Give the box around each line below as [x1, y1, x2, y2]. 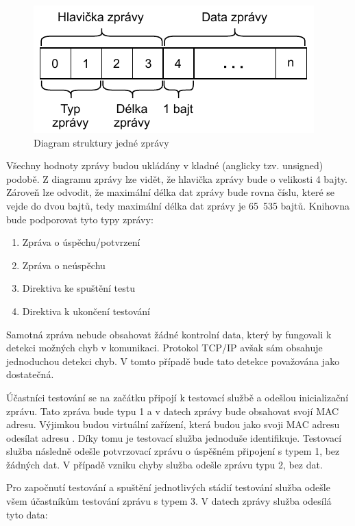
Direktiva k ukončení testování [22, 303, 150, 318]
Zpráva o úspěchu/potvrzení [22, 235, 140, 249]
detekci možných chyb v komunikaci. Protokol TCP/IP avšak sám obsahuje [6, 340, 323, 355]
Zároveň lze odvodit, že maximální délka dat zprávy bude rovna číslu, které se [6, 185, 335, 199]
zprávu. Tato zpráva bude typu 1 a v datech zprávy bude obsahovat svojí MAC [6, 403, 339, 418]
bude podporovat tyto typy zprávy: [6, 212, 154, 226]
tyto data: [6, 507, 48, 521]
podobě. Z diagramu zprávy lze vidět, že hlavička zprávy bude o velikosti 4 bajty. [6, 171, 347, 186]
